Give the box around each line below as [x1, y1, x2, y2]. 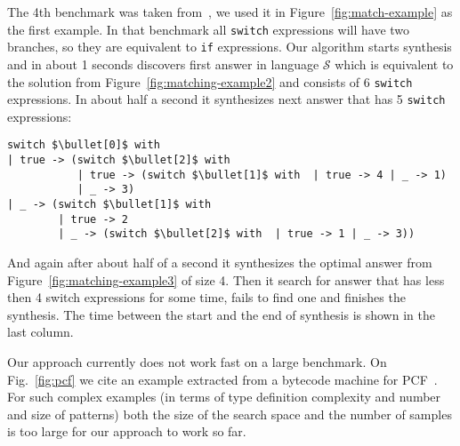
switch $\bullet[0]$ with [7, 139, 160, 152]
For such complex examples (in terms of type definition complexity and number [7, 387, 441, 406]
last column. [7, 323, 74, 341]
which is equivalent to [335, 54, 454, 73]
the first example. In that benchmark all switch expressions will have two [7, 20, 410, 38]
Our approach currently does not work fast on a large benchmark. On [7, 352, 387, 370]
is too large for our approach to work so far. [7, 422, 246, 441]
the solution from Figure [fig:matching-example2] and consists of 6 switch [7, 72, 413, 91]
